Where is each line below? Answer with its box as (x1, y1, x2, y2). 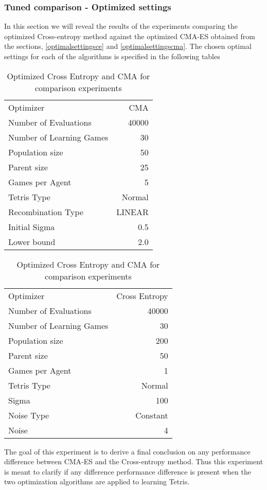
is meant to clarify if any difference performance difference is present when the (4, 466, 251, 477)
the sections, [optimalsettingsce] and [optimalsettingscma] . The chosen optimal (4, 41, 252, 51)
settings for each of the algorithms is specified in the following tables (4, 51, 220, 61)
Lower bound (8, 235, 56, 248)
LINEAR (116, 205, 149, 218)
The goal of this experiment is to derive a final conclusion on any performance (4, 446, 251, 457)
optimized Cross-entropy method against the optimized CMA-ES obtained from (4, 30, 255, 41)
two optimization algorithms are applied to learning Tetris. (4, 476, 190, 487)
